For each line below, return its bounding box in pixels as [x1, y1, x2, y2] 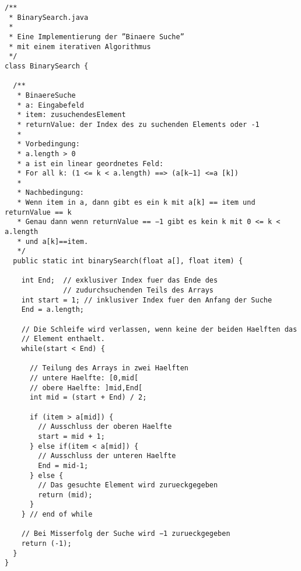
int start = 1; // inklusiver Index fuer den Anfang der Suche [21, 295, 272, 304]
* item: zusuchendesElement [17, 111, 126, 119]
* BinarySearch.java [9, 13, 89, 22]
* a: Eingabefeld [17, 101, 85, 109]
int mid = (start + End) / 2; [29, 393, 147, 402]
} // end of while [21, 510, 93, 519]
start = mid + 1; [38, 432, 105, 441]
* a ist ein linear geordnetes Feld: [17, 159, 164, 168]
